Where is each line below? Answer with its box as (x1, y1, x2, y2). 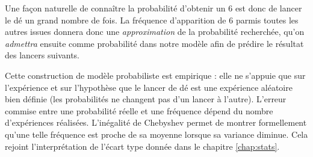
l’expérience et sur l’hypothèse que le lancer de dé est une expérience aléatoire (5, 81, 293, 93)
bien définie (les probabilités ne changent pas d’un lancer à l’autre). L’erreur (5, 93, 287, 105)
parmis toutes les (235, 13, 299, 26)
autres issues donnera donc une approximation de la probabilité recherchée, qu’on (5, 25, 305, 38)
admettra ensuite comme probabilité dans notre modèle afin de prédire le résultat (5, 37, 304, 49)
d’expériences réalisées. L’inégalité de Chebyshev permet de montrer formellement (5, 116, 307, 129)
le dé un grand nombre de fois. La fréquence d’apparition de (5, 13, 226, 26)
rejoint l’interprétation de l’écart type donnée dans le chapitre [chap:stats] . (5, 140, 280, 152)
